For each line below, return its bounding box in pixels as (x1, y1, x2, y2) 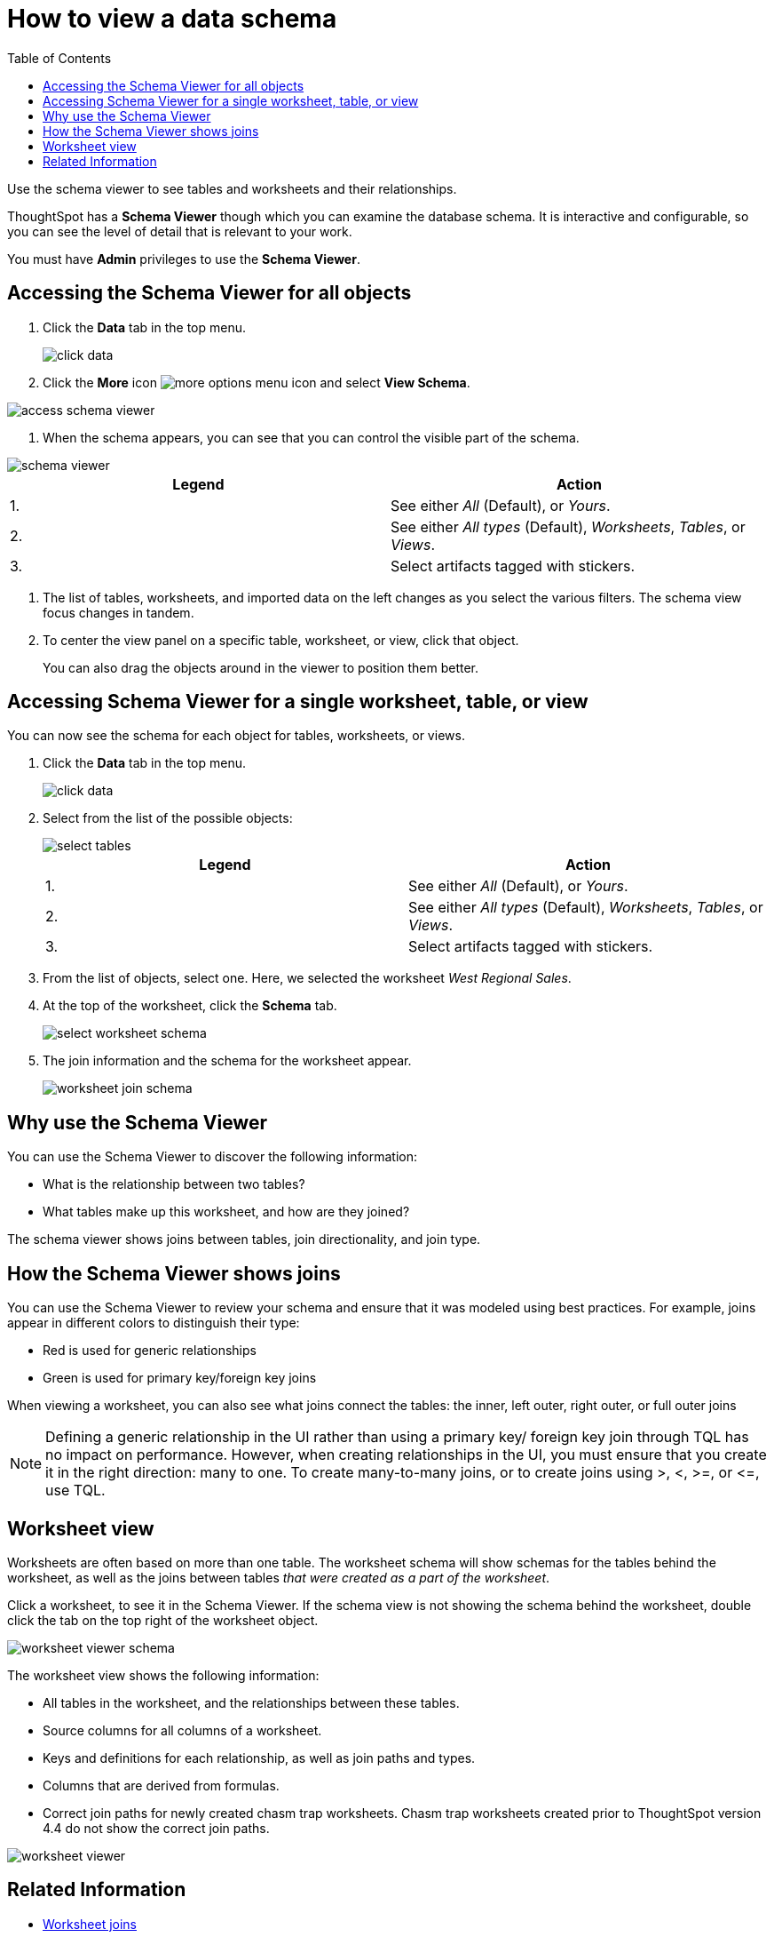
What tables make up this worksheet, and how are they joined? (43, 1204, 410, 1220)
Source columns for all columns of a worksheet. (43, 1722, 322, 1738)
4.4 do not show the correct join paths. (43, 1820, 270, 1836)
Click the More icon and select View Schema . (43, 374, 470, 390)
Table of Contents (7, 50, 112, 66)
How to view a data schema (7, 4, 337, 34)
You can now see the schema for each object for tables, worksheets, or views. (7, 728, 465, 744)
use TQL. (45, 1481, 106, 1500)
